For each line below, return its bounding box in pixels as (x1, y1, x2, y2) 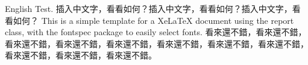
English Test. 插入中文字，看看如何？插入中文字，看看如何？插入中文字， (5, 2, 292, 14)
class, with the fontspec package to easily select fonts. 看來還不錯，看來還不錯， (5, 26, 307, 38)
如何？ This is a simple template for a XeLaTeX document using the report (13, 14, 294, 26)
